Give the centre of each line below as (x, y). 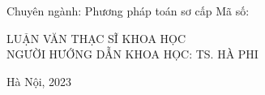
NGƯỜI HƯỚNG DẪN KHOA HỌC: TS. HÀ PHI (132, 54)
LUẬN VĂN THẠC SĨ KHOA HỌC (96, 38)
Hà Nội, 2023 (39, 81)
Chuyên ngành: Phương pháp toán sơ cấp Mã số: (128, 11)
